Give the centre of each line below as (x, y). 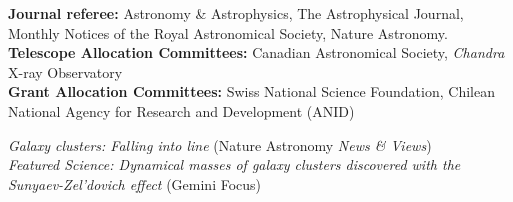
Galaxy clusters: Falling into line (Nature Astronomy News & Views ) (220, 144)
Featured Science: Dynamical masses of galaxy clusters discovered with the (234, 164)
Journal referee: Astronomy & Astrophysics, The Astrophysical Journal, (236, 13)
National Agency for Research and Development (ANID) (181, 110)
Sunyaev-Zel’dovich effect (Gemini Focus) (135, 183)
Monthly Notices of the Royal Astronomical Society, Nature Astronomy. (228, 32)
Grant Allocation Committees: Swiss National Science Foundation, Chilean (251, 91)
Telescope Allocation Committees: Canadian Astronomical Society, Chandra (256, 52)
